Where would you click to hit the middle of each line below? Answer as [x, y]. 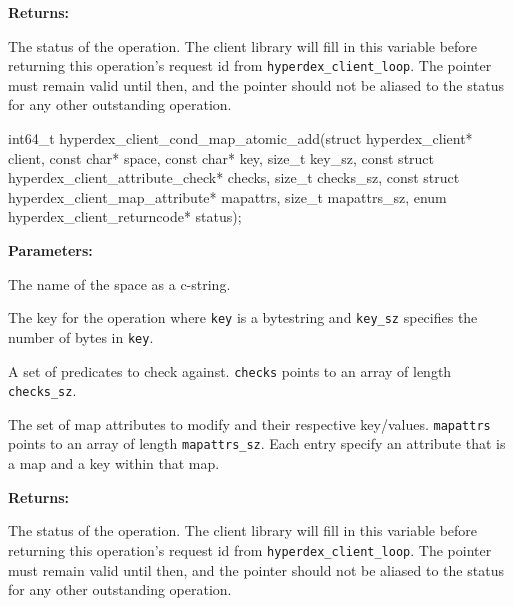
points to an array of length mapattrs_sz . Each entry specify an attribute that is [257, 443]
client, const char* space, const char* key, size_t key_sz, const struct [221, 157]
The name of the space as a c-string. [119, 283]
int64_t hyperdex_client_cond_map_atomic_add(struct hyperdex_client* [240, 138]
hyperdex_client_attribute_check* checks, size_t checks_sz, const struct [234, 177]
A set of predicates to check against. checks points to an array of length [230, 370]
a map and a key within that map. [114, 463]
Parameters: [50, 250]
